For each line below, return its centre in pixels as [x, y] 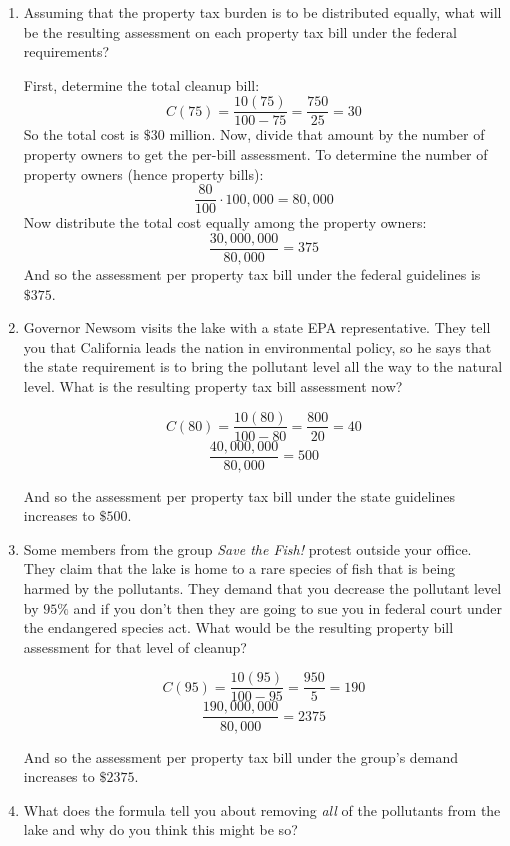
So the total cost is [81, 134]
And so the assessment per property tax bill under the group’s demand [241, 756]
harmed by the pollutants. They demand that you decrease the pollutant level [262, 588]
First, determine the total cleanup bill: [141, 84]
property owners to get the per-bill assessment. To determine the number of [255, 154]
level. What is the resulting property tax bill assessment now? [213, 385]
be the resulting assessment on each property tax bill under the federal [240, 31]
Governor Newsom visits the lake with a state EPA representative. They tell [257, 327]
